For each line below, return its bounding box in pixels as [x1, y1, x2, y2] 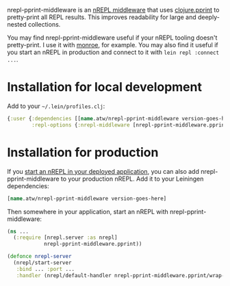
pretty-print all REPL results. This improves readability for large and [7, 13, 196, 21]
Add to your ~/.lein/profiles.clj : [7, 102, 105, 110]
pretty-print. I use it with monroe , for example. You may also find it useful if [7, 41, 218, 49]
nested [7, 21, 27, 28]
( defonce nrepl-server [7, 253, 72, 260]
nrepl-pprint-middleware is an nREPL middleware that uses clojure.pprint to [7, 6, 220, 14]
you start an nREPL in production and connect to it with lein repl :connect [7, 48, 220, 56]
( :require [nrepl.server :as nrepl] [13, 234, 118, 242]
